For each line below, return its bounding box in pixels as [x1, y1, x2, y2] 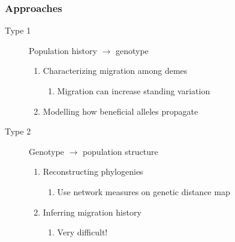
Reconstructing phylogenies [43, 165, 143, 178]
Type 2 [5, 125, 31, 138]
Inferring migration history [43, 205, 141, 218]
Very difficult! [57, 226, 108, 238]
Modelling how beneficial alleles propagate [43, 104, 198, 117]
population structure [82, 145, 158, 157]
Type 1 [5, 24, 31, 37]
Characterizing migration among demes [43, 64, 188, 77]
